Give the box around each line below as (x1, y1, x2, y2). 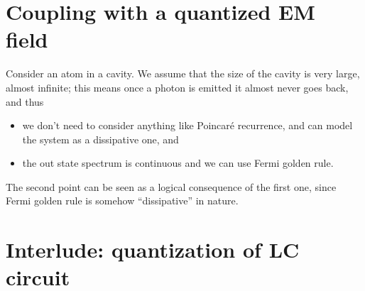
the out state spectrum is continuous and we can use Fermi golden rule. (22, 155, 334, 170)
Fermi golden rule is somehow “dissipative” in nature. (6, 193, 239, 208)
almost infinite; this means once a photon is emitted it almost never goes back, (6, 79, 349, 94)
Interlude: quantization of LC (6, 235, 300, 264)
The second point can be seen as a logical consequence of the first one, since (6, 179, 337, 194)
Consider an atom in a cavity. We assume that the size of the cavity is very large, (6, 66, 360, 81)
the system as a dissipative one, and (22, 131, 179, 146)
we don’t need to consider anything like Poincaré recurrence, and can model (22, 118, 353, 133)
